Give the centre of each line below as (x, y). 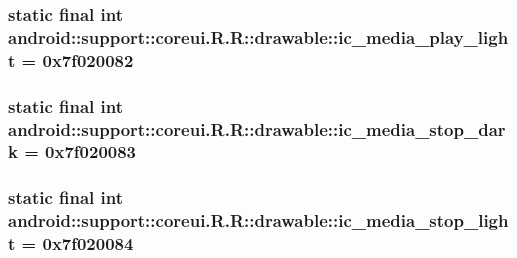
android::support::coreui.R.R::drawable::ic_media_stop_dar (257, 128)
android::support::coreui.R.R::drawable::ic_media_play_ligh (258, 36)
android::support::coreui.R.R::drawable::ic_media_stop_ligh (258, 220)
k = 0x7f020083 (72, 151)
